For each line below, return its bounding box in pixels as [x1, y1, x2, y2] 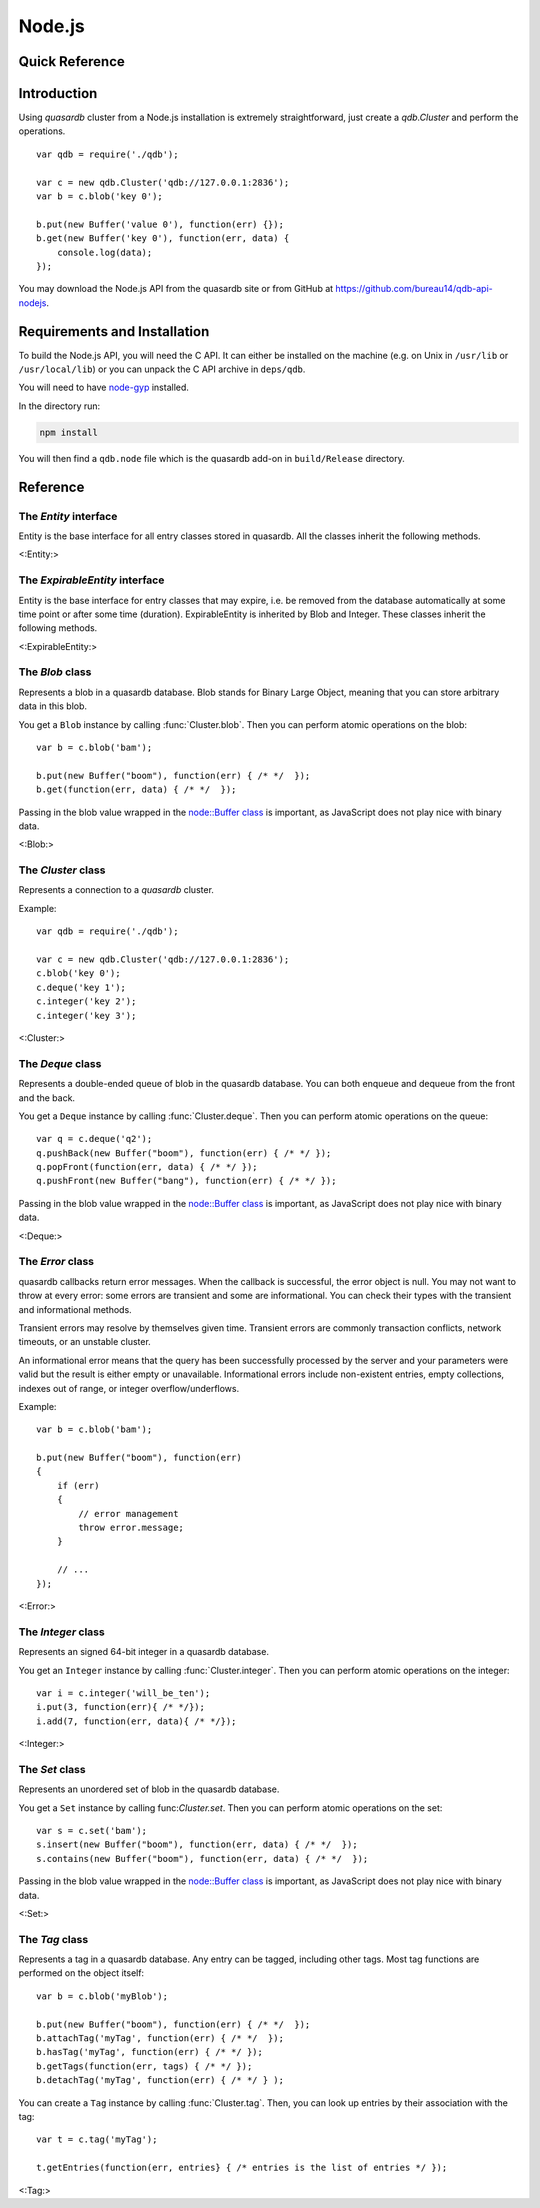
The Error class [18, 1255, 95, 1269]
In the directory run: [18, 400, 101, 412]
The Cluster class [18, 863, 106, 877]
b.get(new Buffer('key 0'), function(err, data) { [36, 233, 290, 244]
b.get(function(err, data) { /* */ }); [36, 784, 237, 795]
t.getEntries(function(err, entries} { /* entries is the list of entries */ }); [36, 2162, 448, 2174]
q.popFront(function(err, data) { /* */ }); [36, 1161, 259, 1173]
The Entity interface [18, 509, 118, 523]
